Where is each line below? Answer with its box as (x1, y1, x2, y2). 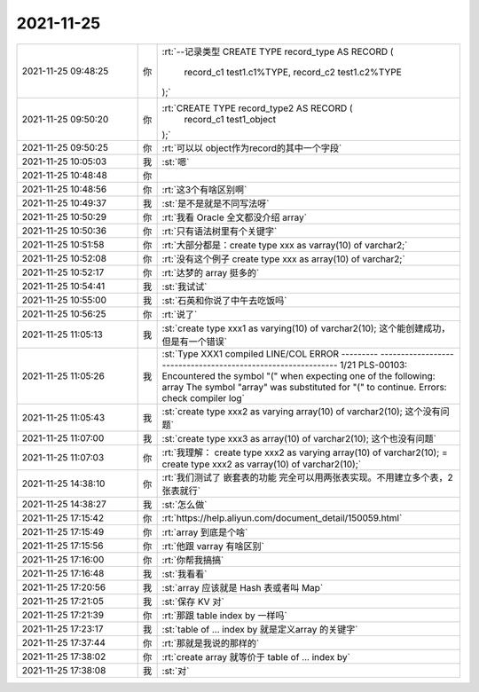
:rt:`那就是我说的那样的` (161, 637, 260, 649)
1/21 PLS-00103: (340, 358, 408, 371)
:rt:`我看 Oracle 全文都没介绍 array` (161, 211, 308, 224)
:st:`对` (161, 664, 190, 677)
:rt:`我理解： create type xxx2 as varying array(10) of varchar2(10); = (161, 446, 448, 459)
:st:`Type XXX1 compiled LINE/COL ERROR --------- (161, 347, 379, 359)
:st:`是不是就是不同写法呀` (161, 197, 270, 209)
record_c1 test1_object (184, 113, 277, 125)
